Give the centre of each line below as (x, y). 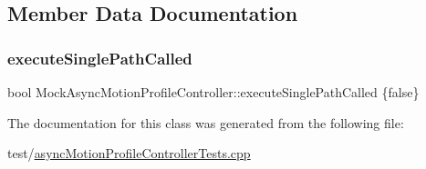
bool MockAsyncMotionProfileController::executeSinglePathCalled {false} (213, 92)
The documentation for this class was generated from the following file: (206, 122)
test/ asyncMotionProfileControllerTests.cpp (129, 153)
